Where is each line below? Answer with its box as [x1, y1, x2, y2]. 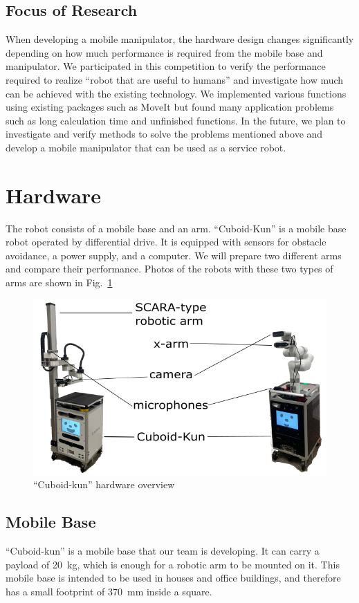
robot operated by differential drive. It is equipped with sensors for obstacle [6, 234, 326, 249]
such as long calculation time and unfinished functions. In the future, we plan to [6, 113, 346, 127]
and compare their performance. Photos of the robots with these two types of [6, 261, 333, 276]
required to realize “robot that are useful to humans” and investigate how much [6, 72, 344, 86]
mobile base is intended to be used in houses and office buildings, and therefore [6, 570, 341, 585]
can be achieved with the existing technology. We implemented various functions [6, 86, 347, 100]
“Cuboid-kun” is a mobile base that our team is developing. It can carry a [6, 544, 320, 558]
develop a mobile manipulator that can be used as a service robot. [6, 140, 286, 154]
